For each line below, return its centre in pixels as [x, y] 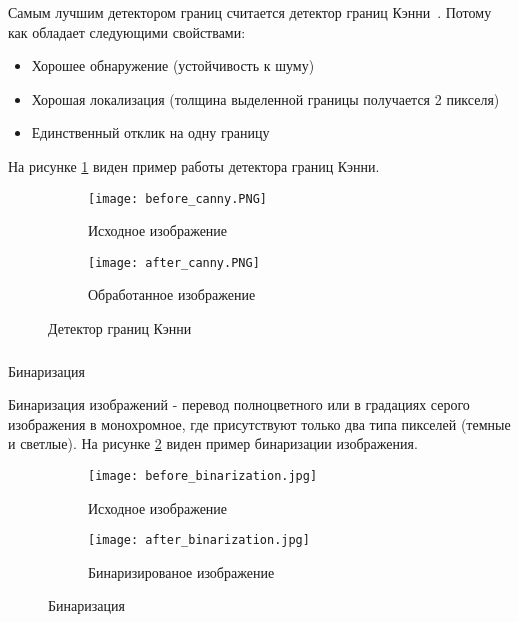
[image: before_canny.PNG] [177, 198]
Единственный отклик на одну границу [150, 132]
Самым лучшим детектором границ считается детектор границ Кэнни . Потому [250, 12]
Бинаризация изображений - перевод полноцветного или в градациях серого [239, 404]
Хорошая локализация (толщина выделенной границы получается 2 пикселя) [265, 98]
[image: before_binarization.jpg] [203, 475]
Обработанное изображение [172, 294]
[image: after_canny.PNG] [174, 262]
